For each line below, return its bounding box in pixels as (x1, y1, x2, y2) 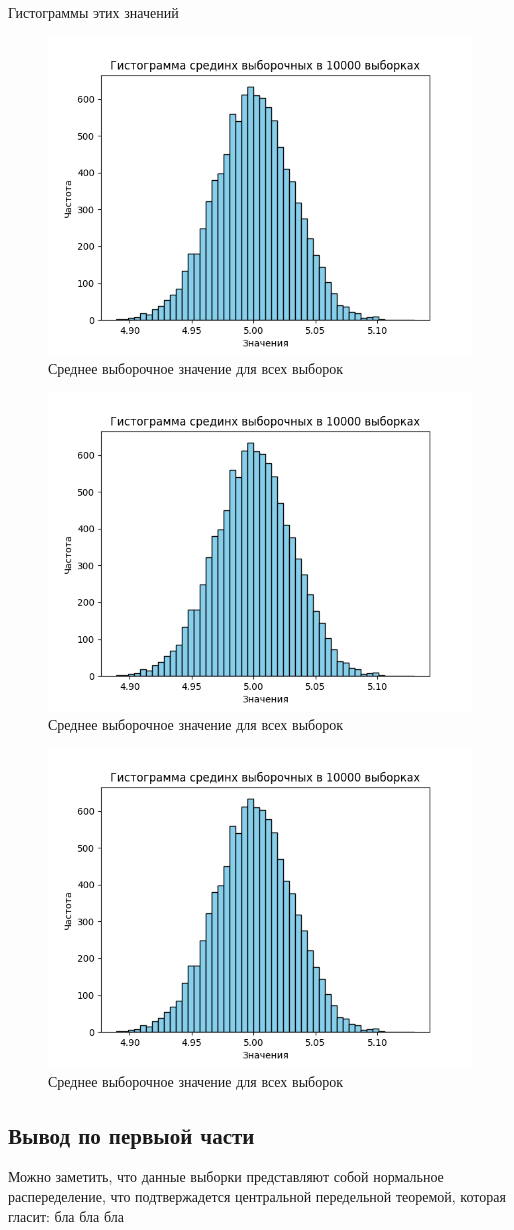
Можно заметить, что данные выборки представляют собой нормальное (8, 1166, 444, 1187)
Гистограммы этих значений (8, 2, 179, 22)
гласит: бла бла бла (8, 1205, 124, 1226)
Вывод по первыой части (8, 1119, 255, 1150)
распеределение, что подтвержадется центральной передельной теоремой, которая (8, 1185, 506, 1206)
